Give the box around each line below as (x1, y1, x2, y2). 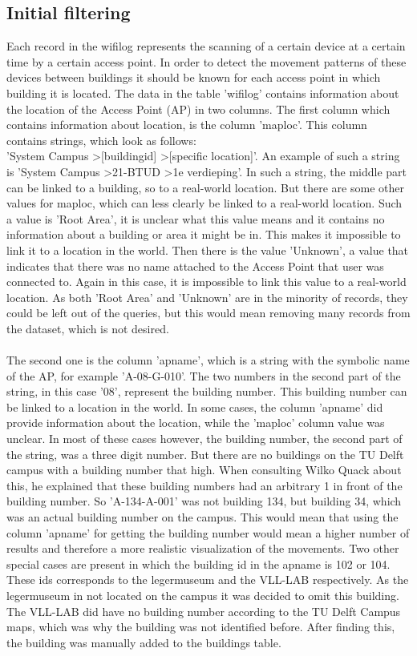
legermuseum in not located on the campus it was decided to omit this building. (6, 586, 399, 603)
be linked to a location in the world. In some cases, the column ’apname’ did (6, 398, 383, 415)
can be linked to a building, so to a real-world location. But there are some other (6, 179, 404, 195)
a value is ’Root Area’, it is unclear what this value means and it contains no (6, 210, 385, 227)
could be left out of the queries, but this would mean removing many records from (6, 304, 411, 321)
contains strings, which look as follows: (6, 131, 196, 148)
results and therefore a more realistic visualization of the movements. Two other (6, 540, 399, 557)
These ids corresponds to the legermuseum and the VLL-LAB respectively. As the (6, 571, 409, 588)
